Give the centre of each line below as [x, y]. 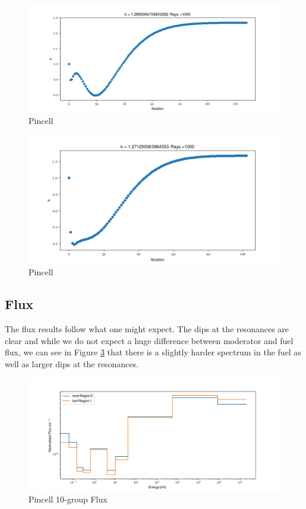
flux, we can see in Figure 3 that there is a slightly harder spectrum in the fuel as [153, 352]
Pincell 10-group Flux [68, 499]
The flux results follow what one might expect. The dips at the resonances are [147, 328]
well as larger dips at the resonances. [72, 363]
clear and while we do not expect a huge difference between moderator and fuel [149, 340]
